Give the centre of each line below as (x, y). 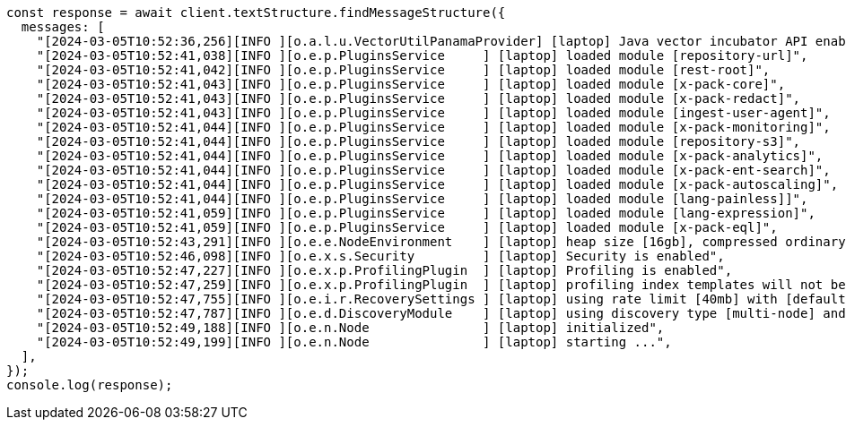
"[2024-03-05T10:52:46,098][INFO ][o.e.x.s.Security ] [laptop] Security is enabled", (380, 256)
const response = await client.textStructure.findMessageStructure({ (256, 13)
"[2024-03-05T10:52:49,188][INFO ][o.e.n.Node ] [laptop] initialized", (350, 328)
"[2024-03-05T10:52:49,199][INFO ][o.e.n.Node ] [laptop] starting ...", (354, 342)
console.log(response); (90, 385)
